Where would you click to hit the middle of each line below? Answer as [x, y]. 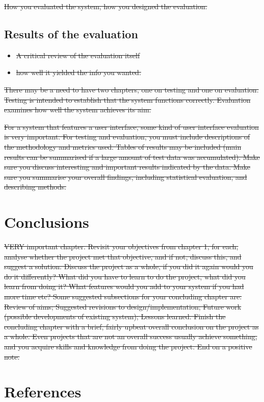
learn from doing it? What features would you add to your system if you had [124, 286]
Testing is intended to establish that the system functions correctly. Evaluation [127, 99]
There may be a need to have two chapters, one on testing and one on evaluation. [131, 89]
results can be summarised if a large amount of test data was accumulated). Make [132, 157]
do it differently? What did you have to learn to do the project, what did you [125, 276]
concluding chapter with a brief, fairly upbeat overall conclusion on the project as [131, 326]
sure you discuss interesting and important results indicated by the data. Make [127, 167]
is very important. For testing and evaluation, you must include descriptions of [127, 137]
